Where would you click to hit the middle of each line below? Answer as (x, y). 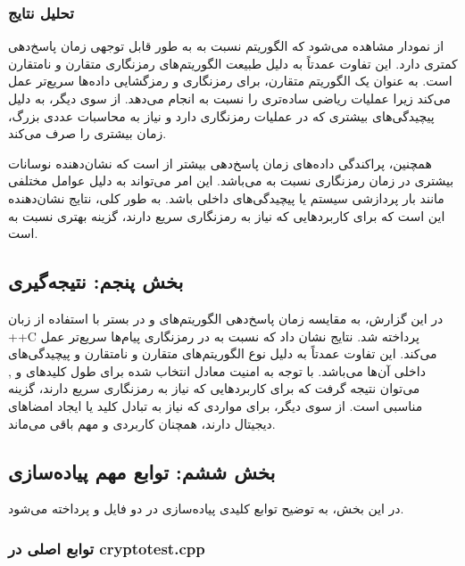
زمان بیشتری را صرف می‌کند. (87, 133)
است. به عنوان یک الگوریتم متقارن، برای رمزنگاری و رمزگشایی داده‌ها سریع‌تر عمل (230, 81)
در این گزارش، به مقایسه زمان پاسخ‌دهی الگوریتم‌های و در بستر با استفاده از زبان (226, 318)
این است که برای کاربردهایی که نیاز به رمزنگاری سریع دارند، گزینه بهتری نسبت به (227, 215)
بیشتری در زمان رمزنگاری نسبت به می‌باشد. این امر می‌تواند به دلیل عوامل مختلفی (231, 180)
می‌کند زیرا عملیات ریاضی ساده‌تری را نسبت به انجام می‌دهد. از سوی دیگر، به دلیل (229, 98)
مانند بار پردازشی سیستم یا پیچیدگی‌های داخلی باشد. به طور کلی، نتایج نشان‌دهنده (226, 197)
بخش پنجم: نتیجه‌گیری (96, 281)
